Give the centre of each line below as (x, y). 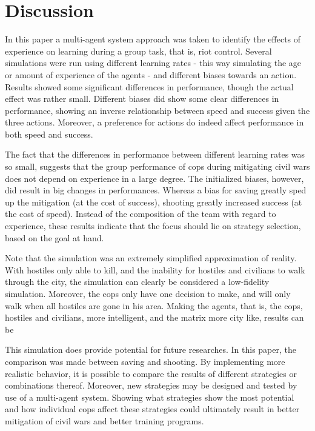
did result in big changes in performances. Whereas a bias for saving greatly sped (156, 190)
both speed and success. (49, 134)
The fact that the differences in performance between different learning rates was (155, 154)
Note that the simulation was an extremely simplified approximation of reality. (151, 258)
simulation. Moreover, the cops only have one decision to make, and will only (148, 293)
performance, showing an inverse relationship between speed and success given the (157, 110)
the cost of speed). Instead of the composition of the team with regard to (141, 214)
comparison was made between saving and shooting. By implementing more (145, 361)
